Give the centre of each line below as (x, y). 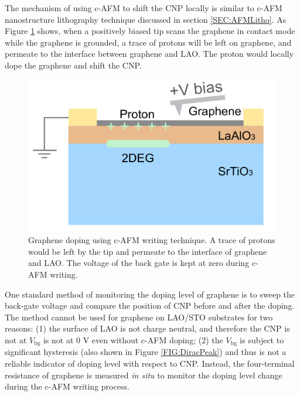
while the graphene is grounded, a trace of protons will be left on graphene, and (148, 42)
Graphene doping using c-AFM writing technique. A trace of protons (152, 240)
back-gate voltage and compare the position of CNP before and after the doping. (150, 305)
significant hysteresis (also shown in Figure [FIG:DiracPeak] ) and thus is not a (146, 352)
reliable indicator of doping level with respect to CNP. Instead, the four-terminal (150, 363)
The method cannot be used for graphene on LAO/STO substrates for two (139, 317)
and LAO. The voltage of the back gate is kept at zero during (139, 263)
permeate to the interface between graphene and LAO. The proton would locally (149, 54)
